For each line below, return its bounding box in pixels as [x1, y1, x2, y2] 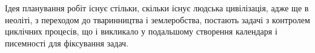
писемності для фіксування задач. [5, 36, 129, 49]
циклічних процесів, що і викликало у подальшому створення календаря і [5, 25, 277, 38]
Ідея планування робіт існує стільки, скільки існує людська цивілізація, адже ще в [5, 2, 309, 14]
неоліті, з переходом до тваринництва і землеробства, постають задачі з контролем [5, 13, 310, 26]
